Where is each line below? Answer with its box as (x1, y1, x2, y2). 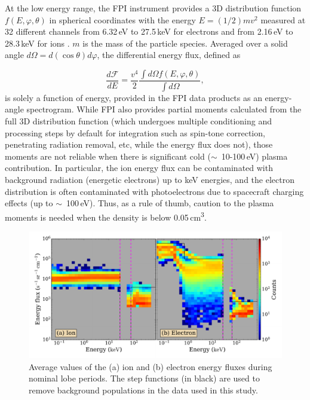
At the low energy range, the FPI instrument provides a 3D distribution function (5, 2, 302, 14)
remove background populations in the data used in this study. (29, 383, 258, 396)
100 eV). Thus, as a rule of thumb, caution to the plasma (66, 197, 274, 209)
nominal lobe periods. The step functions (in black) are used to (29, 372, 260, 384)
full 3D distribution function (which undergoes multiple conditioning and (5, 115, 272, 127)
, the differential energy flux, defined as (97, 48, 241, 61)
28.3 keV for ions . (5, 36, 70, 49)
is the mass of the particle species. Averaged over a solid (82, 36, 288, 49)
